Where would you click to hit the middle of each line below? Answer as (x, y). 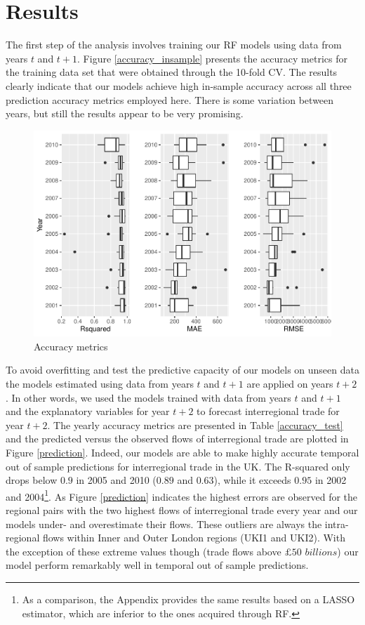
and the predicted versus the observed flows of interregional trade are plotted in (177, 439)
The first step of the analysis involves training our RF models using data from (174, 45)
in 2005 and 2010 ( (116, 480)
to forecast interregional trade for (268, 411)
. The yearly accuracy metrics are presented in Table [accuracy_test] (195, 425)
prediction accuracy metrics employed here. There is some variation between (170, 99)
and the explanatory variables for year (88, 411)
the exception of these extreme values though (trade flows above (144, 551)
